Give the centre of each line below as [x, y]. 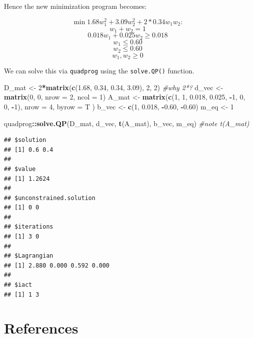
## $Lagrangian [29, 256]
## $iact [18, 285]
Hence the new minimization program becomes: [75, 6]
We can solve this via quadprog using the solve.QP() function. [99, 71]
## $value [20, 169]
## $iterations [29, 227]
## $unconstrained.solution [50, 198]
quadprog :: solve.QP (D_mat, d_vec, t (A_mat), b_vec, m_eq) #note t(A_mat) [127, 123]
